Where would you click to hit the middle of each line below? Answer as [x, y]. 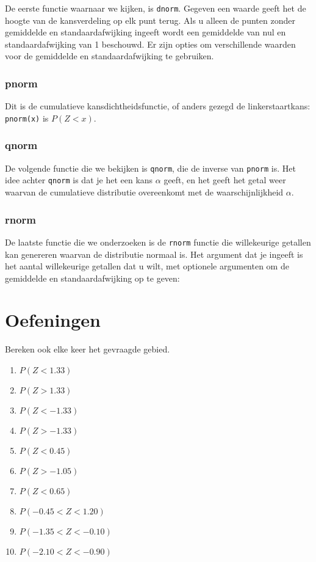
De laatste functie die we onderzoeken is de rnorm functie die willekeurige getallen [158, 242]
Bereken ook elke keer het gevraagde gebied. [88, 349]
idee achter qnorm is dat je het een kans [79, 180]
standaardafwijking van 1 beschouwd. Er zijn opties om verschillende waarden [150, 44]
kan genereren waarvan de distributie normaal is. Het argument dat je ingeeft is [154, 254]
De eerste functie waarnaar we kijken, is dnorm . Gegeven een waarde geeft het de [156, 8]
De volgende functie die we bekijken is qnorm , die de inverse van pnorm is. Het [150, 168]
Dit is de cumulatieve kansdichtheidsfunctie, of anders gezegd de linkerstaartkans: [158, 106]
